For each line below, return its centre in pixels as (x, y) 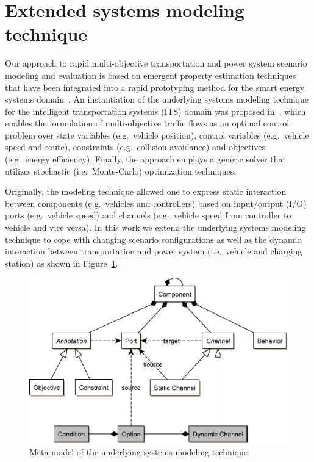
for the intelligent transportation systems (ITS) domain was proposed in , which (155, 111)
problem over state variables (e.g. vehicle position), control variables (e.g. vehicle (157, 135)
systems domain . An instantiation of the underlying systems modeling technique (157, 99)
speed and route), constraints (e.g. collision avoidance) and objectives (135, 147)
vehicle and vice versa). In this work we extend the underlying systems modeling (155, 227)
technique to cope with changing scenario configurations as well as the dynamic (153, 239)
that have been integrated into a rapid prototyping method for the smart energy (155, 87)
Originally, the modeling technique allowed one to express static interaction (146, 191)
